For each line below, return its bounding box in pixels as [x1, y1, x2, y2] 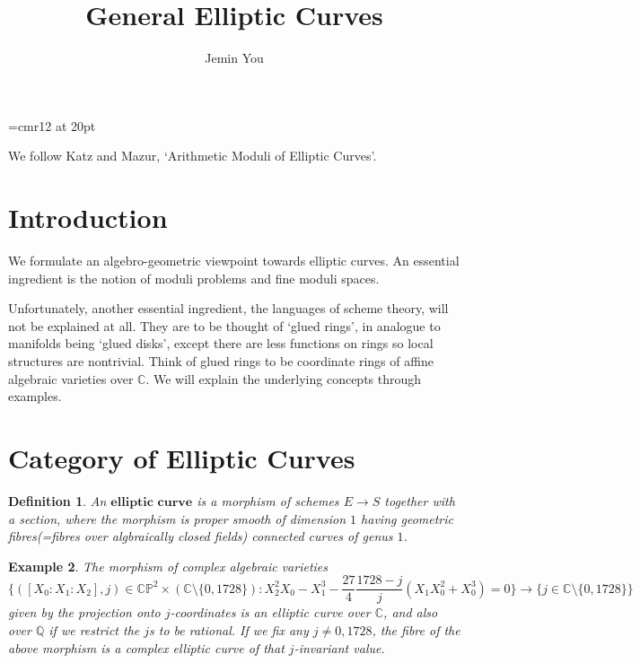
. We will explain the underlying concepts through [145, 369, 422, 388]
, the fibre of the [372, 620, 460, 639]
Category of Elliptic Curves [8, 439, 355, 475]
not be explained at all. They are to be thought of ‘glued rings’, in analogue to [8, 316, 441, 335]
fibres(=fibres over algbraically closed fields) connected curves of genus [8, 527, 393, 545]
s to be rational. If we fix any [149, 620, 309, 639]
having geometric [361, 509, 453, 528]
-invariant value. [294, 638, 385, 657]
